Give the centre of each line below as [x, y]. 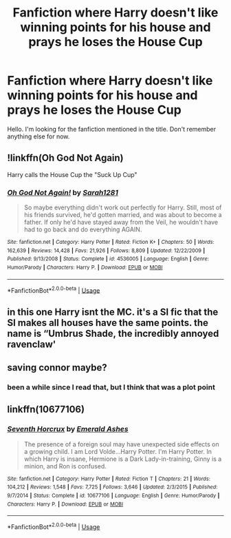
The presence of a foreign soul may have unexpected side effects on [122, 444]
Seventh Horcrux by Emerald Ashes [68, 429]
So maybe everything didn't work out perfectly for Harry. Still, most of [123, 207]
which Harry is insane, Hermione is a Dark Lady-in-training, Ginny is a [123, 459]
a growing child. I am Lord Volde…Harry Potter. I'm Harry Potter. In [118, 451]
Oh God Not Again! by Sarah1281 [63, 192]
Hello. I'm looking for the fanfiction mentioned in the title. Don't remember [112, 129]
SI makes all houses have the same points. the [108, 323]
